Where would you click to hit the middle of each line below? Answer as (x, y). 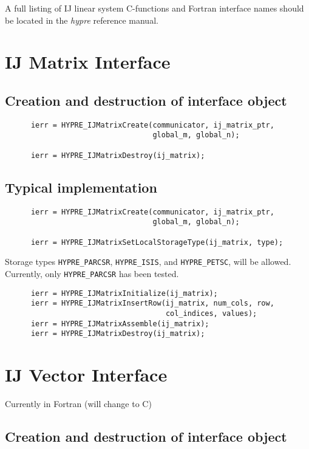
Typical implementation (81, 187)
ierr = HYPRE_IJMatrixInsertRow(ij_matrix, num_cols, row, (152, 303)
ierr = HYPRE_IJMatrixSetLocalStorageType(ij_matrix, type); (157, 242)
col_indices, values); (211, 313)
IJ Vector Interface (86, 374)
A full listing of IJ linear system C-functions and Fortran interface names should (154, 8)
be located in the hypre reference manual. (82, 20)
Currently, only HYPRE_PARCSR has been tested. (92, 273)
